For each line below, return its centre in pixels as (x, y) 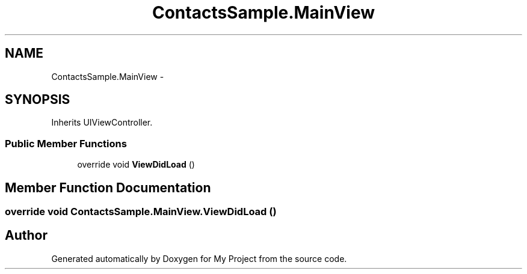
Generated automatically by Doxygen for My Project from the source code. (199, 258)
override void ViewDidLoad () (136, 165)
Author (26, 236)
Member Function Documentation (108, 187)
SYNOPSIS (38, 100)
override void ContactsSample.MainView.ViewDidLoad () (141, 212)
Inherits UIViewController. (102, 123)
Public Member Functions (66, 143)
